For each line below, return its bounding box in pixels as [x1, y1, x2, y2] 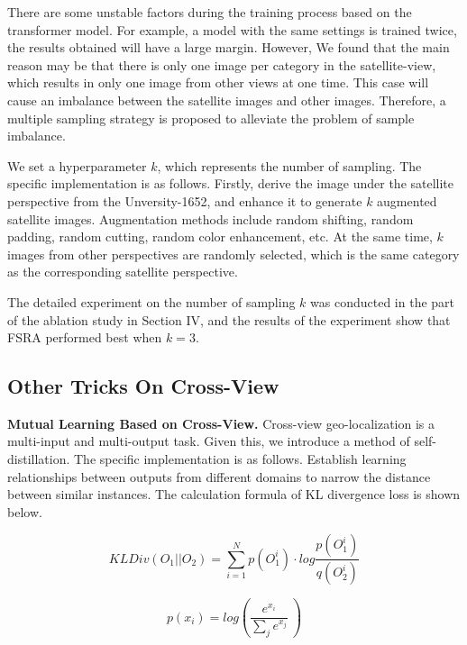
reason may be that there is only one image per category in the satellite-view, [7, 55, 436, 74]
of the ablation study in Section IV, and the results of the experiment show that [7, 310, 451, 329]
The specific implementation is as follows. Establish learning [73, 450, 407, 468]
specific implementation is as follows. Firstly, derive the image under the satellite [7, 174, 454, 193]
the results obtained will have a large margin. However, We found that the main [7, 38, 450, 57]
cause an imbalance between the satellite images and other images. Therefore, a [7, 90, 446, 109]
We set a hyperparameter [7, 156, 147, 175]
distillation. [7, 450, 70, 468]
